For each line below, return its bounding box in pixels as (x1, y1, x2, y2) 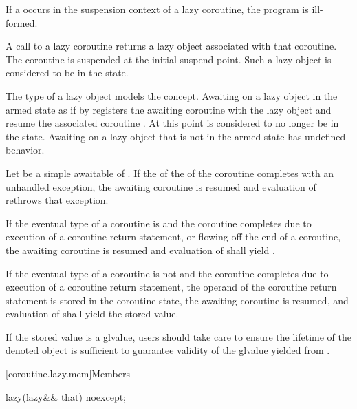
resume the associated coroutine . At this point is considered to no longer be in (6, 116, 339, 130)
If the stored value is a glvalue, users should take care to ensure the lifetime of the (6, 329, 352, 344)
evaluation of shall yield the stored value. (6, 306, 179, 321)
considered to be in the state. (6, 65, 129, 80)
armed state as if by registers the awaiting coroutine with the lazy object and (6, 102, 332, 116)
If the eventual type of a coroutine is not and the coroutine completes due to (6, 266, 329, 280)
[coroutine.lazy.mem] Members (6, 366, 131, 381)
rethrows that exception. (6, 193, 109, 207)
